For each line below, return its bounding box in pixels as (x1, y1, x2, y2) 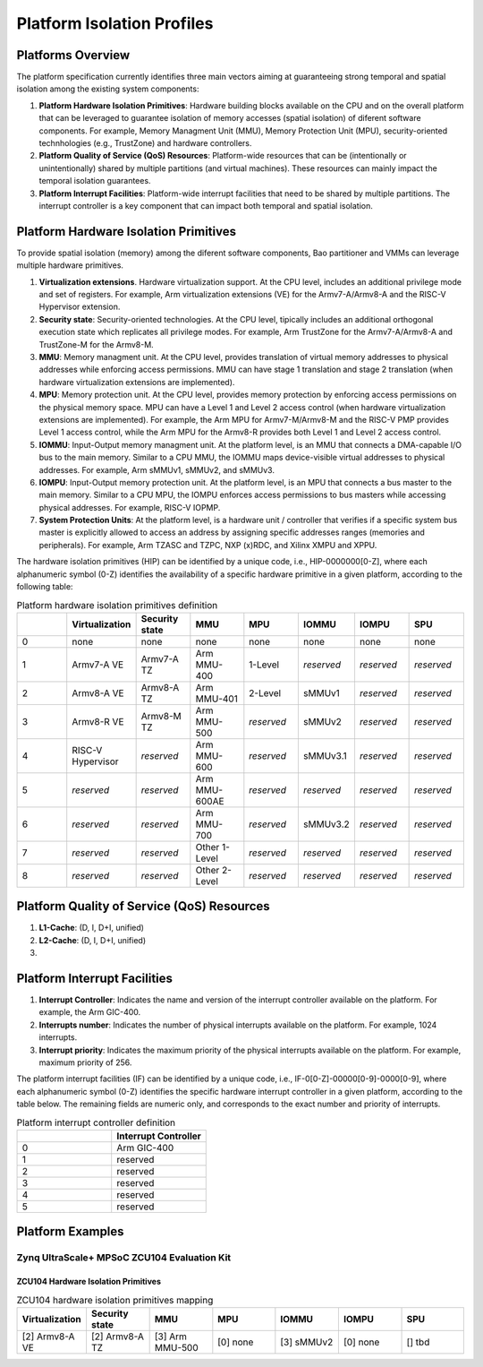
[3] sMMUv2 (280, 1336, 334, 1348)
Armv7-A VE (72, 658, 124, 671)
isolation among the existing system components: (16, 83, 199, 94)
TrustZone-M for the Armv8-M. (38, 339, 154, 349)
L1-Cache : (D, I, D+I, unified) (38, 923, 145, 933)
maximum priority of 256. (38, 1057, 132, 1068)
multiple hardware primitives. (16, 260, 124, 271)
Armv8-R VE (72, 715, 124, 727)
